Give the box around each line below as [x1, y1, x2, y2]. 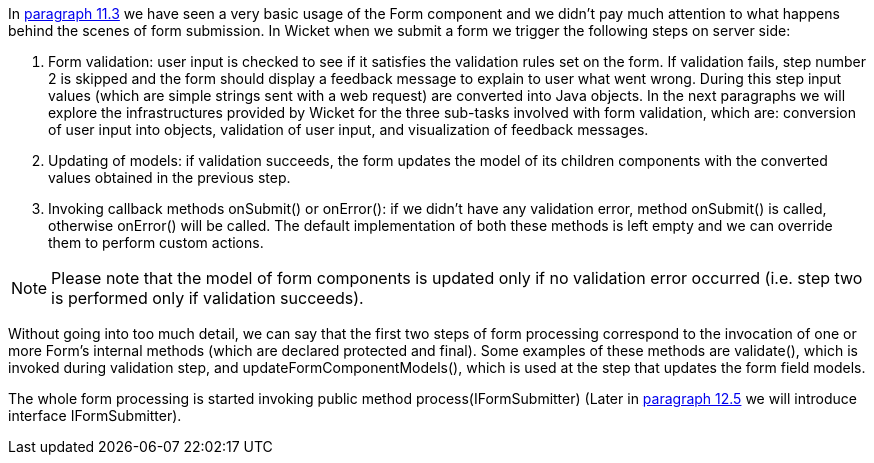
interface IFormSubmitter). [8, 407, 182, 424]
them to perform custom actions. [48, 234, 264, 251]
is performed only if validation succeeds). [51, 288, 364, 308]
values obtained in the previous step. [48, 169, 291, 186]
